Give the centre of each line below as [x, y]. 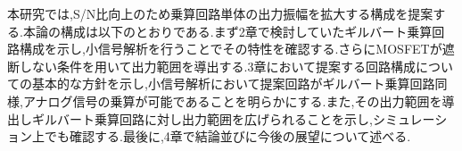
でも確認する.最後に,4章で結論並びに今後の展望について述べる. [227, 136]
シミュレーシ [410, 118]
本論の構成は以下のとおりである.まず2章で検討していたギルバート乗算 [227, 31]
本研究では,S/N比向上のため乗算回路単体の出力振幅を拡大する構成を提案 [220, 13]
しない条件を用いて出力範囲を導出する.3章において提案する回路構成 [218, 66]
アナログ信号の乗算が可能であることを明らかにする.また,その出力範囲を [232, 101]
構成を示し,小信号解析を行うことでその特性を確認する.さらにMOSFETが [231, 49]
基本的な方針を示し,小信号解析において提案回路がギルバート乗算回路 [233, 84]
